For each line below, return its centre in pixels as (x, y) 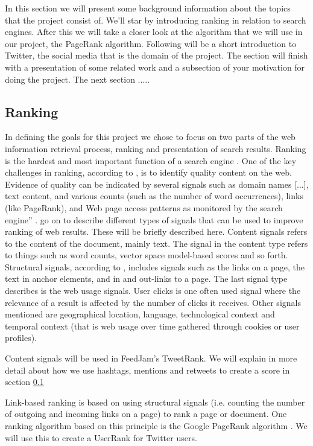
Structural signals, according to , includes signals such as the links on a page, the (155, 266)
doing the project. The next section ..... (77, 79)
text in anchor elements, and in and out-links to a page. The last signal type (146, 279)
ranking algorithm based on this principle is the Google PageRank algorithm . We (156, 426)
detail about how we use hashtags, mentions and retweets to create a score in (147, 370)
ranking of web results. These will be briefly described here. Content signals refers (156, 231)
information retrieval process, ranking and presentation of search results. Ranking (156, 148)
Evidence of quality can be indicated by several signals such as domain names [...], (157, 184)
